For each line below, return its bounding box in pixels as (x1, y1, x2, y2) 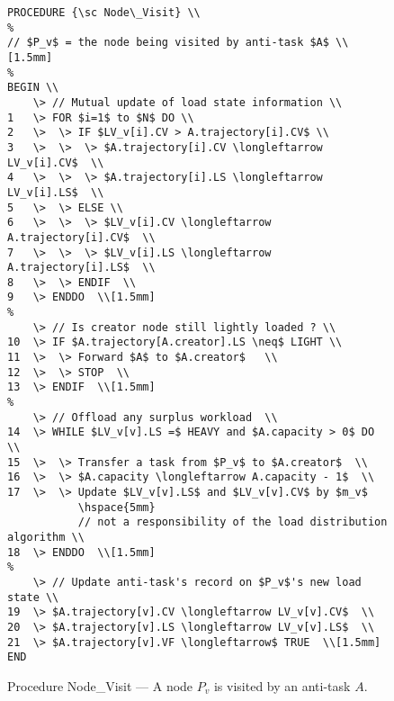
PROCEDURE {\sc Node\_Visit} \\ (7, 6, 201, 19)
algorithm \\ (7, 530, 85, 544)
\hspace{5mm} (77, 500, 156, 514)
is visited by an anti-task (213, 676, 351, 695)
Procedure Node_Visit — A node (7, 676, 193, 695)
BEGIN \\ (7, 81, 59, 94)
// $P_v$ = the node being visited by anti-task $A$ (7, 36, 329, 49)
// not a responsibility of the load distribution (77, 516, 388, 529)
